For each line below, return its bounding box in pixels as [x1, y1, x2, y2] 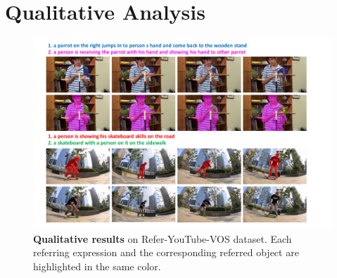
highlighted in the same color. [33, 258, 161, 273]
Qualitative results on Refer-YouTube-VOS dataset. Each [33, 231, 292, 246]
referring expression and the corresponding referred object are [33, 245, 299, 260]
